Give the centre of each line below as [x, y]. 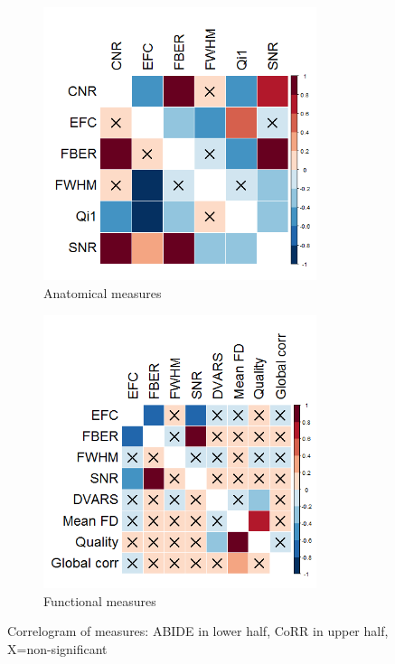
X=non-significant [57, 648]
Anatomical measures [103, 292]
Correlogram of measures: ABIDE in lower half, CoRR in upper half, [198, 631]
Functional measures [100, 600]
